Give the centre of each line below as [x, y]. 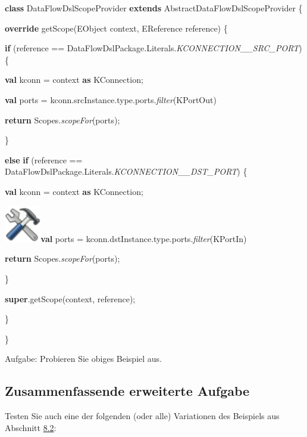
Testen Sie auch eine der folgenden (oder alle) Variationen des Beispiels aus [142, 416]
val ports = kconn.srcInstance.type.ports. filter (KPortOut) [111, 99]
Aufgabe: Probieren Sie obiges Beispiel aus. [83, 359]
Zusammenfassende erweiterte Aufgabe [127, 391]
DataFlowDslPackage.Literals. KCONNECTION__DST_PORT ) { [126, 171]
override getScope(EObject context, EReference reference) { [116, 28]
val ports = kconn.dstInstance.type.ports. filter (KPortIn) [144, 238]
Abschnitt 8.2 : [31, 427]
